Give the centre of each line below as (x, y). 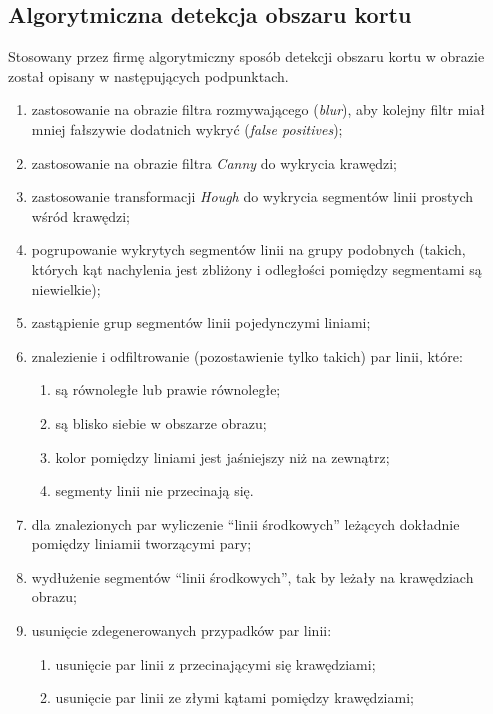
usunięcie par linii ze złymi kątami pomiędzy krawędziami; (234, 697)
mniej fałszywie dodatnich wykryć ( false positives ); (187, 128)
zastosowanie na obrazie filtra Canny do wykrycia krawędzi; (214, 162)
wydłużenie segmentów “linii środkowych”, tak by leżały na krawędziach (252, 576)
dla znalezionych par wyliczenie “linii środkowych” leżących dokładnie (245, 523)
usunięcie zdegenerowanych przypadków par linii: (181, 630)
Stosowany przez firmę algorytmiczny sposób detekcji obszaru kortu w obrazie (246, 56)
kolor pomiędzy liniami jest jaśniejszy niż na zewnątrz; (222, 456)
